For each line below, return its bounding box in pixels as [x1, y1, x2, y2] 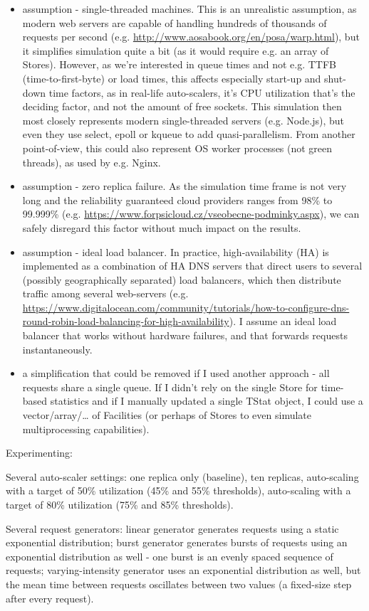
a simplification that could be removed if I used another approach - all [22, 366, 330, 381]
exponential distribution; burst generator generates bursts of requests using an [6, 535, 348, 550]
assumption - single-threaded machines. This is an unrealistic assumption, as [22, 1, 357, 16]
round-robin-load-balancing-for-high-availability [22, 314, 229, 329]
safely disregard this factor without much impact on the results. [22, 220, 301, 235]
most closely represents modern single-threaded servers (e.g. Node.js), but [22, 112, 344, 127]
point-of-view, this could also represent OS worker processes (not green [22, 140, 333, 155]
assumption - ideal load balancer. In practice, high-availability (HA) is [22, 244, 329, 259]
